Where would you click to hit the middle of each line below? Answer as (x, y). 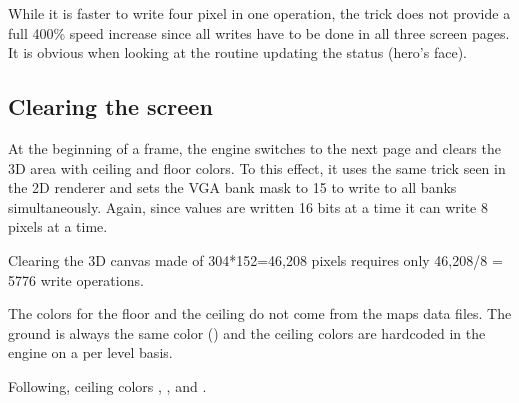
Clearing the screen (110, 106)
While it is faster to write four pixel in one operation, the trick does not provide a (259, 13)
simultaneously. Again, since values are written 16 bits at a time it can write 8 (248, 206)
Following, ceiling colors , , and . (107, 385)
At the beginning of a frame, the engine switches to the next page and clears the (254, 147)
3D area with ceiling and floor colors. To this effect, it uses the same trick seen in (257, 167)
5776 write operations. (76, 279)
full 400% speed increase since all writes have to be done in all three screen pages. (259, 32)
